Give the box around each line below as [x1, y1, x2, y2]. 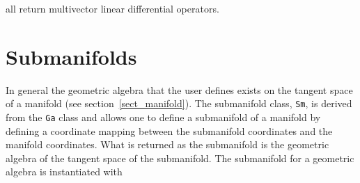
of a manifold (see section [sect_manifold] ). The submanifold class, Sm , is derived [6, 96, 352, 111]
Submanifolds [6, 42, 137, 70]
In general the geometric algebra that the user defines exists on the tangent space [6, 82, 353, 97]
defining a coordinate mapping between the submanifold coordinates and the [6, 123, 333, 138]
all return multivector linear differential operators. [6, 1, 219, 15]
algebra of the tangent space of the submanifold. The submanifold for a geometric [6, 150, 354, 165]
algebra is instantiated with [6, 164, 123, 179]
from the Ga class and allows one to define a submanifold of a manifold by [6, 109, 321, 124]
